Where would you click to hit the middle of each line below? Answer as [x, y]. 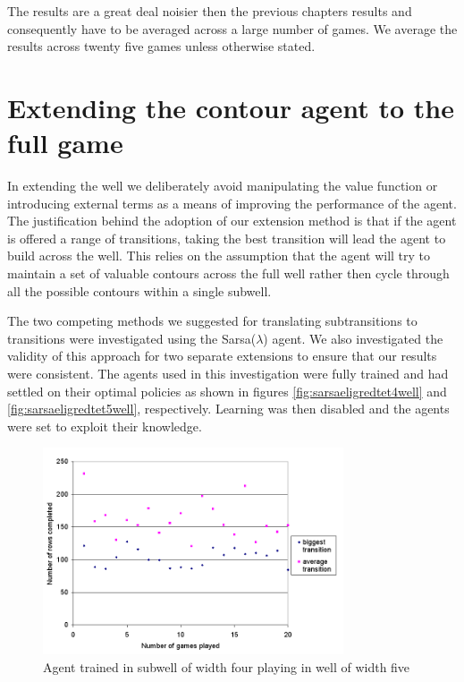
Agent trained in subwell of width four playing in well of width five [227, 666]
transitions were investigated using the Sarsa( [132, 338]
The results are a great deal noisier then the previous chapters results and [210, 11]
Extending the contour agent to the [231, 107]
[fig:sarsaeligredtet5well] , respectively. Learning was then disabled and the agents [228, 409]
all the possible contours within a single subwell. [139, 290]
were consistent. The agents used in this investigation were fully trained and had [228, 374]
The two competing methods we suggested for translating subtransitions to [212, 321]
